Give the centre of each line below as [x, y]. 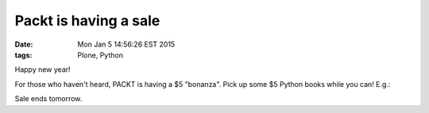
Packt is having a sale [87, 21]
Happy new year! [43, 70]
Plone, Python [100, 55]
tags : [23, 55]
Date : [24, 44]
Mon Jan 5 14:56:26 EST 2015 [126, 44]
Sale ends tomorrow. [48, 99]
